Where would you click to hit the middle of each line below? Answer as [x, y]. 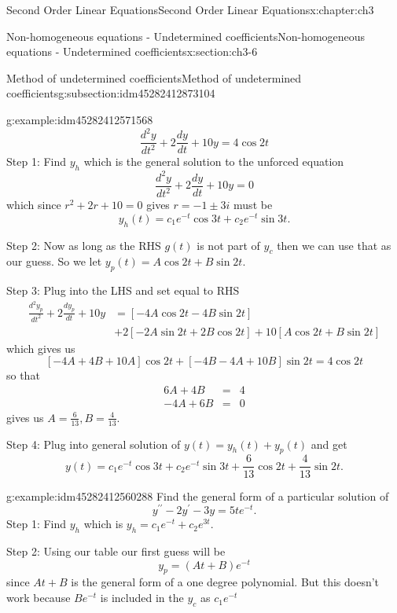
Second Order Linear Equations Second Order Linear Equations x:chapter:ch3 [190, 9]
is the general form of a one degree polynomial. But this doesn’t [225, 582]
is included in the [142, 598]
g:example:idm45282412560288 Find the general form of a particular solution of [198, 496]
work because [39, 598]
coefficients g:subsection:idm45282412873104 [111, 93]
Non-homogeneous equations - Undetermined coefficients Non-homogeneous [186, 36]
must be [253, 205]
